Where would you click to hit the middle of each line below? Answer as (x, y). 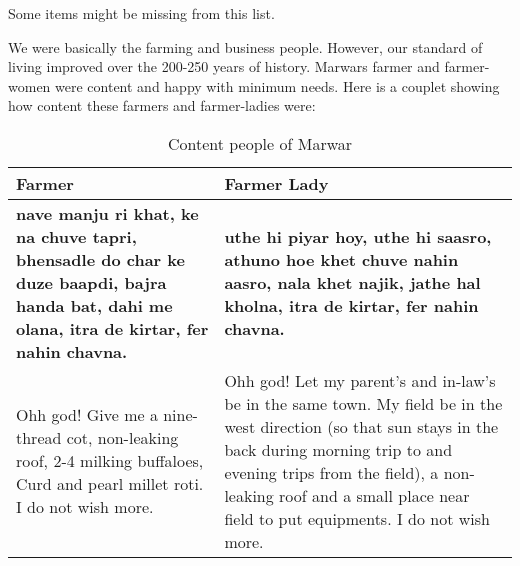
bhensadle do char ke (100, 259)
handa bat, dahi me (94, 305)
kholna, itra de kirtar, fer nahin (351, 305)
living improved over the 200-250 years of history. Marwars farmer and (224, 66)
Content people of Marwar (260, 143)
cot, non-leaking (122, 438)
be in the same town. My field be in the (363, 403)
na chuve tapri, (76, 236)
